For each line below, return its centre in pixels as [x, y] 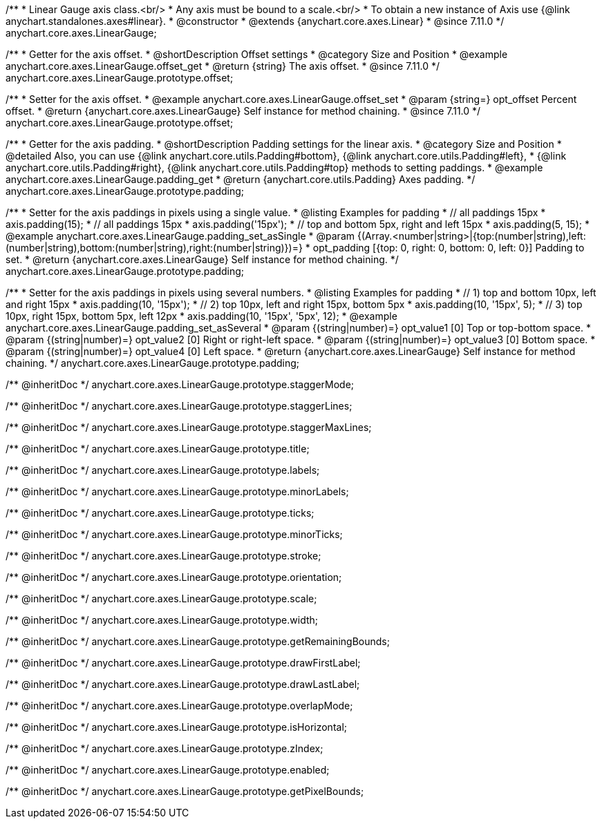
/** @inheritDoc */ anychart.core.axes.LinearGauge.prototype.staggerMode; [180, 384]
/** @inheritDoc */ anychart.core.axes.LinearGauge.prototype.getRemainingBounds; [198, 641]
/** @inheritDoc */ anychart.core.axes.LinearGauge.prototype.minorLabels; [177, 491]
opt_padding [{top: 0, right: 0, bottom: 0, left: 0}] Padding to [449, 248]
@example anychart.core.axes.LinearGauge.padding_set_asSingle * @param [180, 236]
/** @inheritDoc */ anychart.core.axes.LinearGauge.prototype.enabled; [168, 770]
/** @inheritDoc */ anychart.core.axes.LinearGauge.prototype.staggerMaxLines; [189, 427]
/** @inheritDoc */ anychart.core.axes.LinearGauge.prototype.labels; [163, 470]
